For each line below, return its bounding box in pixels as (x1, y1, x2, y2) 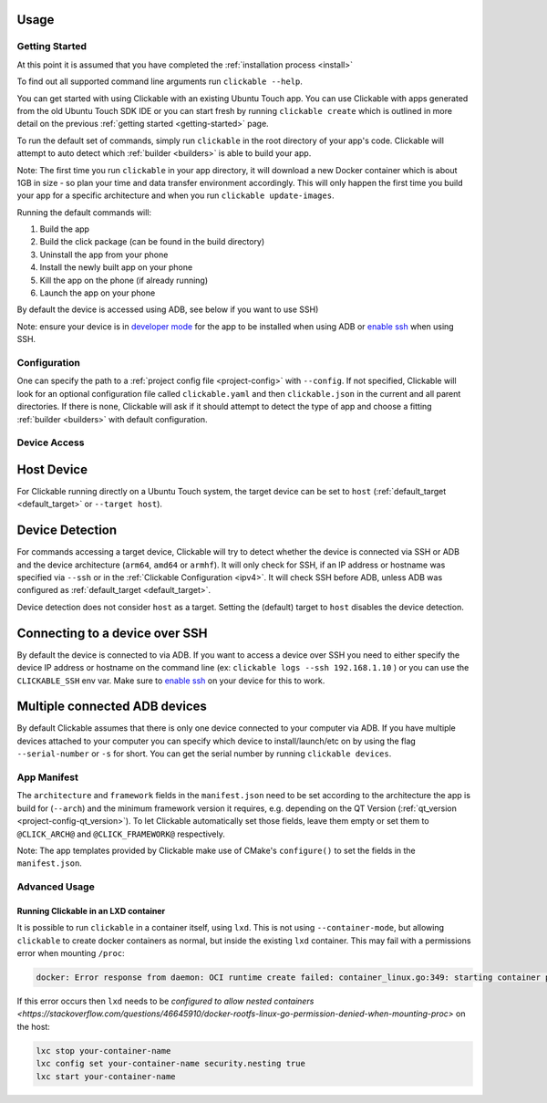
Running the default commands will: (16, 206, 152, 218)
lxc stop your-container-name (36, 1046, 171, 1056)
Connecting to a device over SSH (16, 625, 209, 640)
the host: (16, 1021, 50, 1032)
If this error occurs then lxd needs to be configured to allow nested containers (16, 995, 315, 1006)
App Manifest (16, 771, 79, 784)
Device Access (16, 436, 85, 449)
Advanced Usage (16, 880, 95, 893)
